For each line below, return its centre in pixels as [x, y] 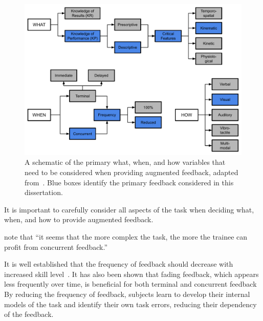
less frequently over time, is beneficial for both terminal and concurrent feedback [130, 284]
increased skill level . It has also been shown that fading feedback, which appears [131, 274]
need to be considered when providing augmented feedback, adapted [131, 172]
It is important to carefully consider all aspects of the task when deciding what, [129, 209]
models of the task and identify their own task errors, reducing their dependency [130, 304]
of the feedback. [29, 314]
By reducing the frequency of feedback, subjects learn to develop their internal [127, 294]
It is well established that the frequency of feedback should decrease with [119, 264]
